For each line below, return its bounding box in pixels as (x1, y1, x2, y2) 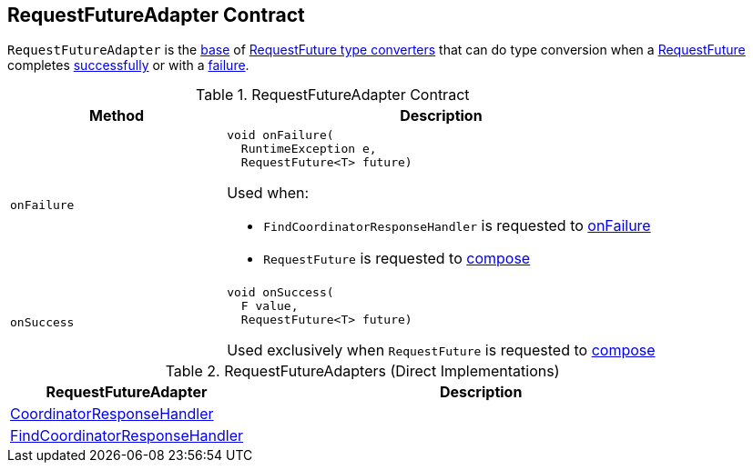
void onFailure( (227, 128, 334, 143)
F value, (240, 299, 299, 314)
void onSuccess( (227, 285, 334, 300)
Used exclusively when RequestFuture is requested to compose (227, 341, 656, 360)
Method (88, 106, 145, 125)
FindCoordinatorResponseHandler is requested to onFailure (263, 216, 651, 235)
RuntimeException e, (240, 142, 377, 156)
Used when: (227, 184, 310, 203)
